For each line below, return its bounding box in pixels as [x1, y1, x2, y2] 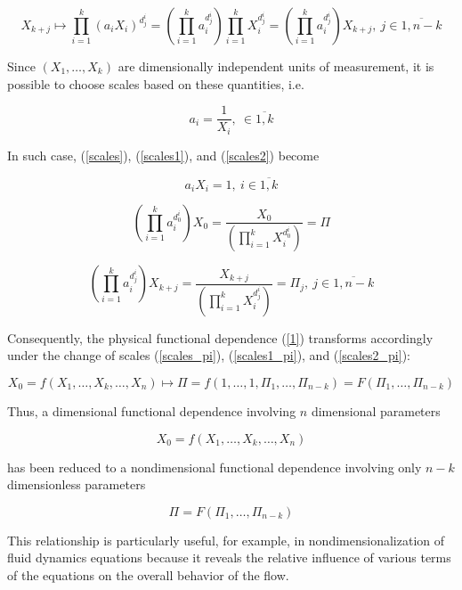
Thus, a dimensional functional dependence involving [7, 402, 296, 421]
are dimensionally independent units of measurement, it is [118, 57, 434, 75]
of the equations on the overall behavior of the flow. [7, 566, 289, 584]
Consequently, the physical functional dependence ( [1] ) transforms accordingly [7, 328, 434, 347]
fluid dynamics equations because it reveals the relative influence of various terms [7, 548, 451, 567]
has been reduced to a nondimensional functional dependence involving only [7, 457, 422, 476]
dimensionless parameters [7, 475, 146, 494]
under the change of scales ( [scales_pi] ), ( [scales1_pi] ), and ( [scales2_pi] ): [7, 346, 410, 365]
